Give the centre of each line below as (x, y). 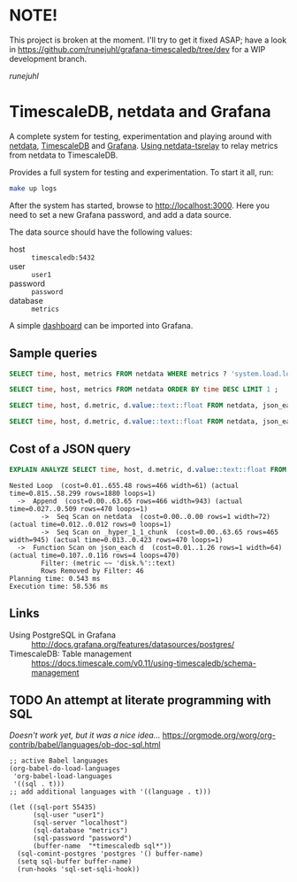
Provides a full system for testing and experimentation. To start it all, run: (141, 172)
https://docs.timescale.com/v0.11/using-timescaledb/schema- (144, 663)
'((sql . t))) (39, 785)
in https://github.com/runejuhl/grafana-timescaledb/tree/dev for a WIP (137, 49)
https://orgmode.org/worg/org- (219, 735)
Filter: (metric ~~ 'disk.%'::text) (108, 563)
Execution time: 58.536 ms (59, 586)
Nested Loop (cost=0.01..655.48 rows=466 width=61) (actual (124, 485)
